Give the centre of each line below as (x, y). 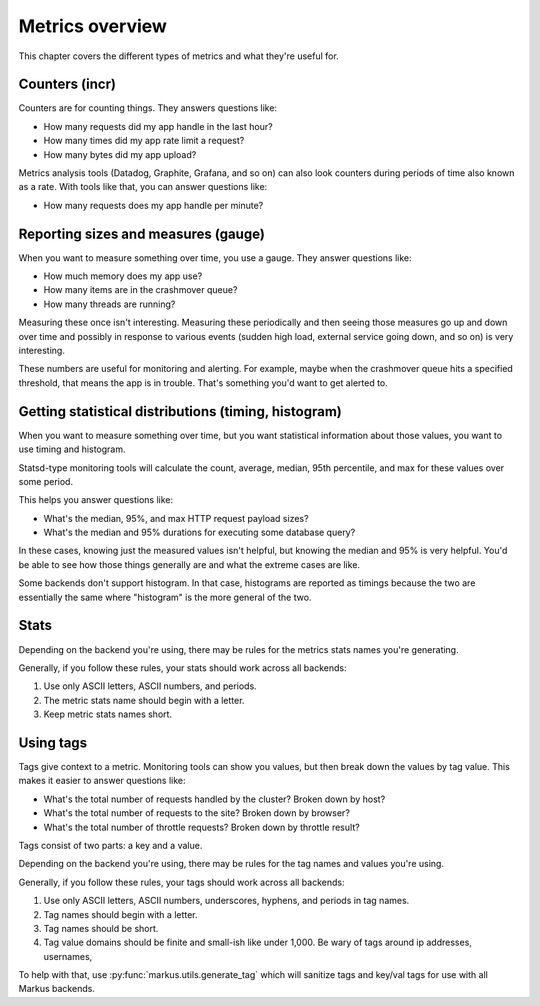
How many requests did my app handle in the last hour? (158, 126)
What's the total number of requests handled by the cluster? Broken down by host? (214, 799)
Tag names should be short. (101, 928)
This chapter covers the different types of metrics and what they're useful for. (178, 56)
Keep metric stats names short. (108, 714)
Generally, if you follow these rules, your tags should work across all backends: (181, 882)
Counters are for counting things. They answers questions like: (148, 108)
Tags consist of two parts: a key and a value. (110, 845)
